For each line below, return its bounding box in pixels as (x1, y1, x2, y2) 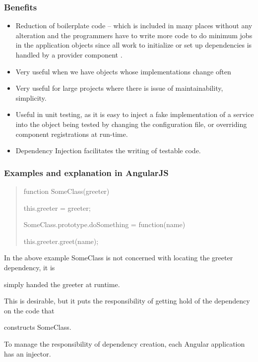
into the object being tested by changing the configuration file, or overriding (15, 119, 247, 129)
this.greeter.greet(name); (23, 236, 99, 246)
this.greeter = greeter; (23, 202, 91, 213)
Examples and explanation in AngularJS (4, 166, 169, 179)
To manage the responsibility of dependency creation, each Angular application (4, 338, 245, 349)
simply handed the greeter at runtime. (4, 279, 120, 289)
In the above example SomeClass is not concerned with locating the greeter (4, 252, 233, 263)
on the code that (4, 305, 55, 315)
